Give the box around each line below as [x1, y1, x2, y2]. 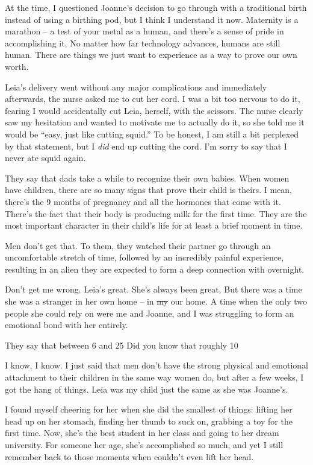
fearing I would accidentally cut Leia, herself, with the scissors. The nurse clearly [5, 104, 303, 116]
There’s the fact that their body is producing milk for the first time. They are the [5, 207, 307, 220]
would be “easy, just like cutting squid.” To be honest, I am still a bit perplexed [5, 127, 299, 140]
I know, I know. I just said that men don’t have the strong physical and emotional [5, 359, 308, 372]
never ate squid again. [5, 151, 86, 164]
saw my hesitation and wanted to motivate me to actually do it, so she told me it [5, 116, 305, 128]
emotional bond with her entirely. [5, 318, 128, 331]
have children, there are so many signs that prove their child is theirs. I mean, [5, 183, 292, 196]
